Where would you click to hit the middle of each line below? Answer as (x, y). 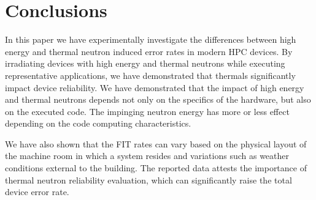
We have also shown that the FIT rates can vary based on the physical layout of (156, 143)
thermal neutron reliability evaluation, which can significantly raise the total (148, 180)
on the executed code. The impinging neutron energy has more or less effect (147, 111)
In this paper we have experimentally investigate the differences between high (151, 39)
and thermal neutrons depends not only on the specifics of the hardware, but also (158, 99)
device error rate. (37, 192)
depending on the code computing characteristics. (98, 123)
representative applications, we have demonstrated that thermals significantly (150, 75)
